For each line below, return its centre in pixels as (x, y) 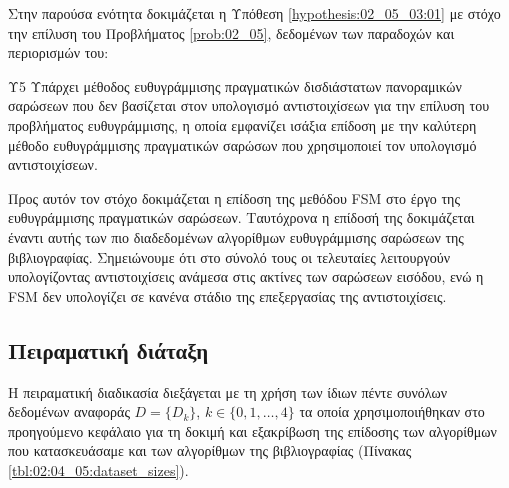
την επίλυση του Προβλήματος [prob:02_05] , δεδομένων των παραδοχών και (231, 32)
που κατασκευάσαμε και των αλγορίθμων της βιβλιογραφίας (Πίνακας (210, 450)
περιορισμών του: (58, 52)
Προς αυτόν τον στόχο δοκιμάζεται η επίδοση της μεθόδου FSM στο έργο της (234, 197)
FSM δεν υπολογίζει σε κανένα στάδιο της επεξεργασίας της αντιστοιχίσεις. (227, 295)
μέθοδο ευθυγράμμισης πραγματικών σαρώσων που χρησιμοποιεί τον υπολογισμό (242, 144)
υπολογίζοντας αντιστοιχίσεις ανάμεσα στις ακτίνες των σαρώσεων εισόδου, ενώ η (246, 276)
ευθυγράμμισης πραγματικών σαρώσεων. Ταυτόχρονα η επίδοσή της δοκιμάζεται (241, 217)
